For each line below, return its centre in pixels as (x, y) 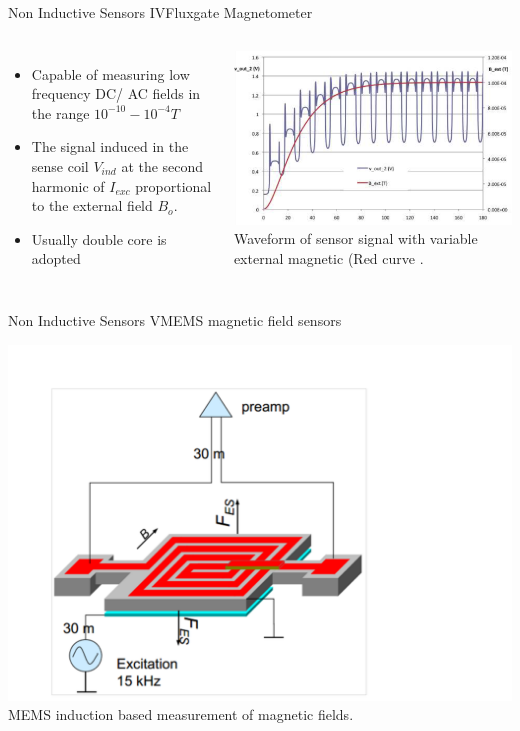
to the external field (92, 205)
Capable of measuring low (110, 73)
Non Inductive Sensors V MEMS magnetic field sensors (175, 319)
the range (60, 112)
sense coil (60, 165)
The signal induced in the (110, 146)
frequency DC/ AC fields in (116, 93)
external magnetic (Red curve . (328, 257)
